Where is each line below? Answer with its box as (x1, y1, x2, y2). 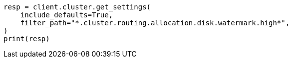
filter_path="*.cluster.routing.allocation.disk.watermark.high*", (20, 19, 290, 27)
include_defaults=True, (20, 11, 113, 19)
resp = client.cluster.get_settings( (3, 3, 151, 11)
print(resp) (3, 35, 50, 43)
